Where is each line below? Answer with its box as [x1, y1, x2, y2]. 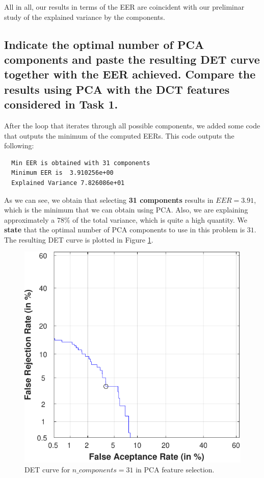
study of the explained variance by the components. [4, 11, 165, 22]
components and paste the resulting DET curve [4, 51, 260, 67]
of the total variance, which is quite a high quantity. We [72, 214, 247, 225]
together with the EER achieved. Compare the [4, 66, 256, 82]
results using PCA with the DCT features [4, 81, 230, 97]
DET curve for [24, 464, 70, 475]
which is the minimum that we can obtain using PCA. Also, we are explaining [4, 204, 248, 215]
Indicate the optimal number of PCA [4, 36, 204, 52]
